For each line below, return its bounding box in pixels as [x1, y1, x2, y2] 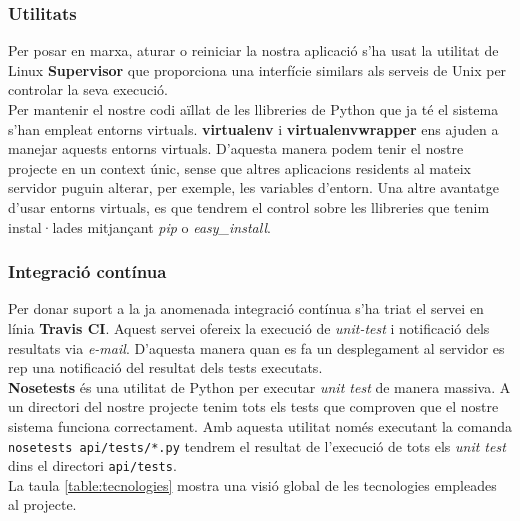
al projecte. [8, 494, 77, 515]
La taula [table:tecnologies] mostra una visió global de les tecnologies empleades [8, 474, 497, 495]
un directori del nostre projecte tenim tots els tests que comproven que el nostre [8, 396, 499, 417]
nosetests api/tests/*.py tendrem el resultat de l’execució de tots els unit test [8, 435, 506, 456]
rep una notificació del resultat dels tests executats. [8, 357, 323, 378]
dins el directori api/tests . [8, 455, 177, 476]
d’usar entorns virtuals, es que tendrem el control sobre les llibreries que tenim [8, 196, 490, 217]
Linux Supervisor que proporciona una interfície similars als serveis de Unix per [8, 59, 507, 80]
